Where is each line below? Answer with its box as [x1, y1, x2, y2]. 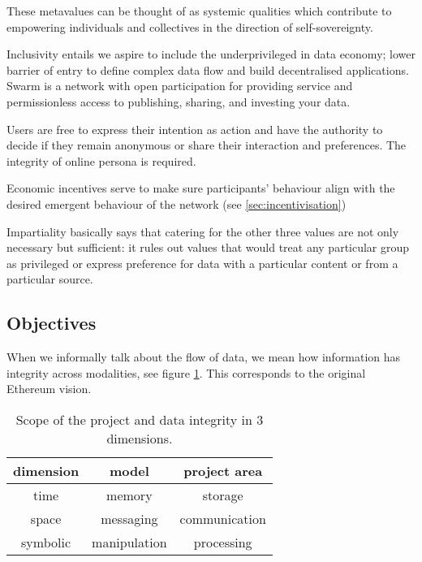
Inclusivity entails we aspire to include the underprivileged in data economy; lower [6, 45, 416, 63]
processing [193, 532, 252, 551]
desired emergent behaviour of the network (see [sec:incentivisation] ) [6, 195, 347, 212]
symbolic [21, 532, 71, 551]
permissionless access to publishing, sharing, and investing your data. [6, 93, 351, 110]
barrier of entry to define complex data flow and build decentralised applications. [6, 61, 409, 78]
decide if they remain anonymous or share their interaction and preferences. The [6, 136, 407, 153]
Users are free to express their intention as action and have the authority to [6, 120, 383, 137]
